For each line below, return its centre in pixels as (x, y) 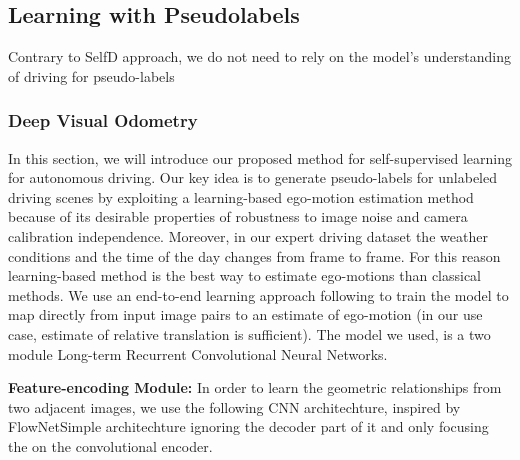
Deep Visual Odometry (103, 120)
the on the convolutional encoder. (110, 445)
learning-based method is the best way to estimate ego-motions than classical (245, 275)
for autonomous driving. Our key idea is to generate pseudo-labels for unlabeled (252, 177)
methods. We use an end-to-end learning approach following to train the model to (258, 294)
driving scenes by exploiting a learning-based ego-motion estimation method (241, 196)
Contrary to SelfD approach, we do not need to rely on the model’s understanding (260, 56)
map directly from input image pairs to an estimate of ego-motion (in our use (245, 314)
